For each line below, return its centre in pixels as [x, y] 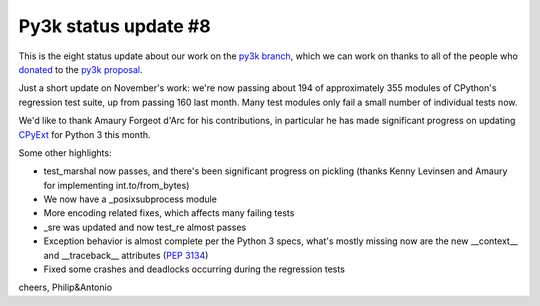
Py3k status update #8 [114, 26]
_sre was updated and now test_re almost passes [145, 227]
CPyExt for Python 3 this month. [84, 134]
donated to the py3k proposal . [81, 69]
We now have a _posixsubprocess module [130, 199]
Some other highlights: [65, 152]
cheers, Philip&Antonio [65, 287]
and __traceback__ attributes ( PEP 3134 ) [126, 255]
